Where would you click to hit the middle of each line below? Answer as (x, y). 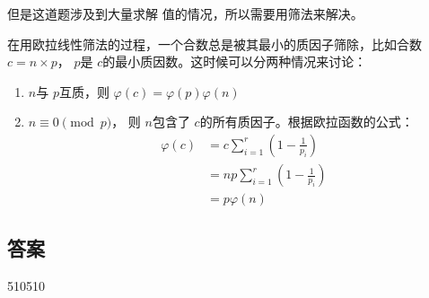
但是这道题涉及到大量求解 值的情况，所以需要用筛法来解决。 (185, 13)
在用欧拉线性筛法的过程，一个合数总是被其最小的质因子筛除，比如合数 (214, 44)
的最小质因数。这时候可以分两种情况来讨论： (235, 61)
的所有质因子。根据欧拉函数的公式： (306, 122)
